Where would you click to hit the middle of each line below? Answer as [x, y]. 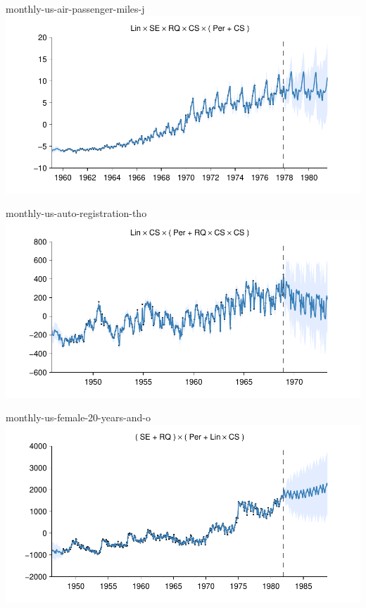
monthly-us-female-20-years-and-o [78, 417]
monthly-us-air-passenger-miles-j [75, 8]
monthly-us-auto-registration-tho [76, 213]
